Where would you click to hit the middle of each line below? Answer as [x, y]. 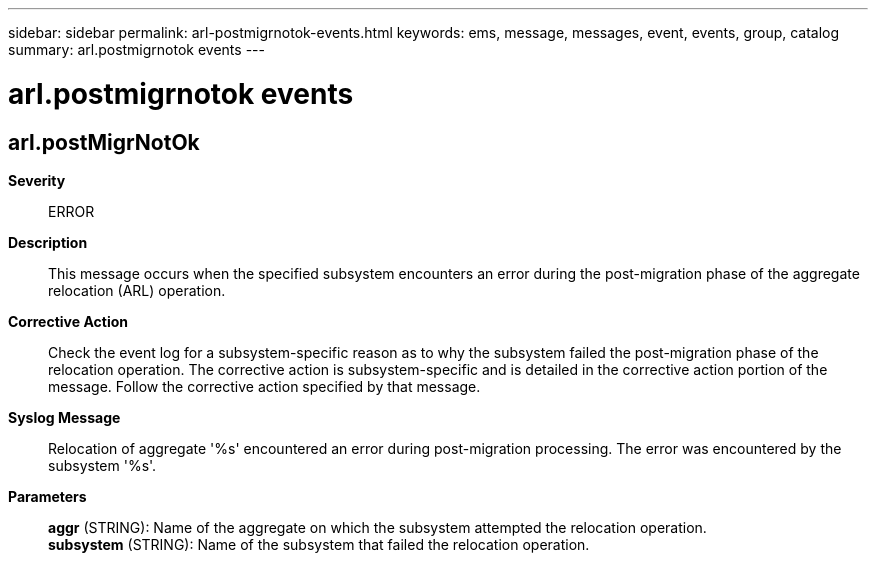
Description [48, 242]
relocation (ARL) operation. [137, 290]
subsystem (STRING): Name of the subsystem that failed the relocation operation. [319, 544]
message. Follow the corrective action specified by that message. [264, 386]
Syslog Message [64, 417]
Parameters [47, 496]
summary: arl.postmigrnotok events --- [136, 49]
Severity [37, 180]
